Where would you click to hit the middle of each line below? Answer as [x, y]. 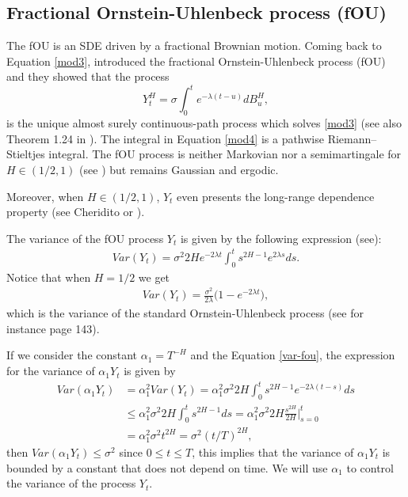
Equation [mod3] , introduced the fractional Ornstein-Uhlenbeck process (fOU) [196, 61]
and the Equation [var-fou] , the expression [293, 355]
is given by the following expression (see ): [281, 238]
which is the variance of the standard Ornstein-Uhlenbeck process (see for [185, 313]
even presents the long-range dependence [276, 196]
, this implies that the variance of [273, 452]
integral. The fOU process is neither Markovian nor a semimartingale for [225, 154]
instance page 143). [53, 328]
